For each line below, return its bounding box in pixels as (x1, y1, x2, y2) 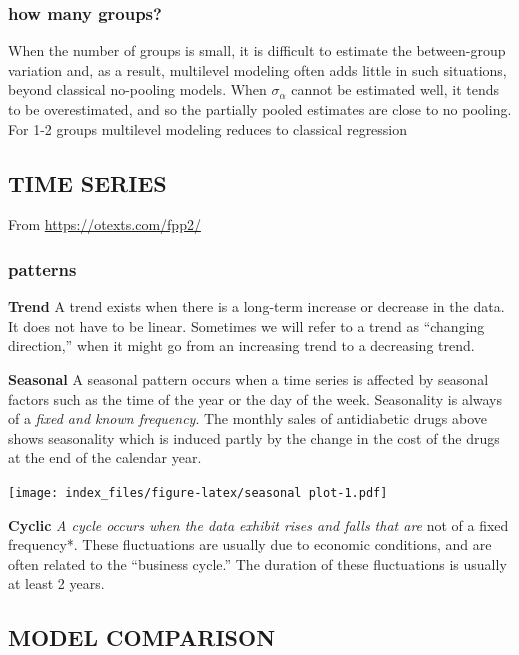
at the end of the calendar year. (8, 447, 202, 468)
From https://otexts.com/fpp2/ (8, 214, 201, 235)
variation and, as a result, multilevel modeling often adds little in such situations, (8, 59, 507, 80)
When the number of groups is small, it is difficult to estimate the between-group (8, 40, 506, 61)
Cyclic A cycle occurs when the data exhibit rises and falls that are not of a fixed (8, 514, 509, 535)
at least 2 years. (8, 573, 105, 594)
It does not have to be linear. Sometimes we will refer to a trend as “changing (8, 315, 485, 336)
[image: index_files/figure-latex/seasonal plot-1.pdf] (8, 485, 388, 500)
